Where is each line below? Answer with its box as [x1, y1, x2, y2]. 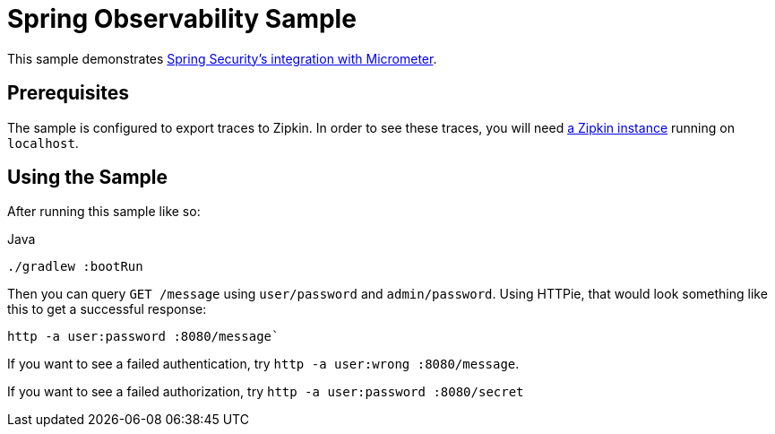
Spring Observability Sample [7, 4, 357, 34]
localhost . [7, 135, 79, 151]
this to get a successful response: [7, 301, 207, 317]
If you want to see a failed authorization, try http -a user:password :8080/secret [7, 384, 524, 400]
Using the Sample [7, 166, 168, 189]
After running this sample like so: [7, 204, 201, 220]
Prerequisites [7, 82, 129, 105]
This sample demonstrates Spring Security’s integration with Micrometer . [7, 50, 437, 66]
